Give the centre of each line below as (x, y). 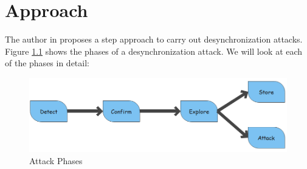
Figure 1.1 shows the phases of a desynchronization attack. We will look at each (154, 51)
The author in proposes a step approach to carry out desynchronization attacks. (154, 39)
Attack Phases (56, 161)
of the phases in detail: (47, 63)
